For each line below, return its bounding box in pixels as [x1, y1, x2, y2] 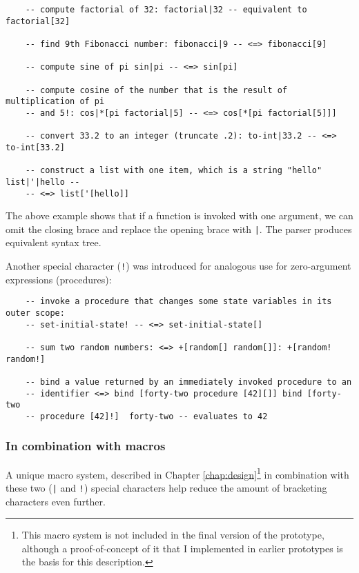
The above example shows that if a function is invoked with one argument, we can [6, 208, 353, 223]
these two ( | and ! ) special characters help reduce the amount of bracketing [6, 480, 327, 494]
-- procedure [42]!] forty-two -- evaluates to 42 [25, 411, 268, 421]
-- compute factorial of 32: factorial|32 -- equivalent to [25, 5, 307, 14]
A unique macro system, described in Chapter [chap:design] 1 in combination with [6, 465, 349, 481]
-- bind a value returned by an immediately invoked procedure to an [25, 376, 352, 387]
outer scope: [6, 308, 65, 318]
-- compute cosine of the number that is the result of [25, 85, 288, 95]
